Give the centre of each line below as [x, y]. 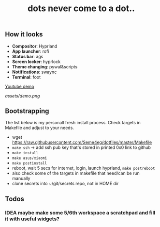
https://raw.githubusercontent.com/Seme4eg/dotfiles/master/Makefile [82, 142]
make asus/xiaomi [29, 158]
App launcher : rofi [30, 51]
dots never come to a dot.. [81, 8]
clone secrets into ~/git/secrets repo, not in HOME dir [65, 184]
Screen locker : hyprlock [36, 62]
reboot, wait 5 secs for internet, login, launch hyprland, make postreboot [83, 168]
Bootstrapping [27, 111]
